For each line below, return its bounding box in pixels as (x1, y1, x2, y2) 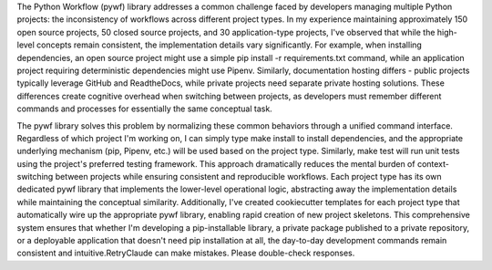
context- (416, 158, 450, 169)
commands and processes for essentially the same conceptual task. (16, 103, 272, 114)
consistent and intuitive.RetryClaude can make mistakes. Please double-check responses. (16, 247, 355, 259)
